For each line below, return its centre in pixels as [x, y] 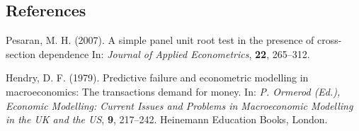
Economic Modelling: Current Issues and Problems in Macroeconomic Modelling [179, 105]
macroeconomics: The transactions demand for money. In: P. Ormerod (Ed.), [173, 91]
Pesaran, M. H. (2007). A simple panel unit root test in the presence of [160, 40]
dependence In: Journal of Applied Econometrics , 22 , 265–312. [174, 53]
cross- [330, 40]
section [21, 53]
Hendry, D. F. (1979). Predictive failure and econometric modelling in [157, 78]
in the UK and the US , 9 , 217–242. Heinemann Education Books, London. [167, 119]
